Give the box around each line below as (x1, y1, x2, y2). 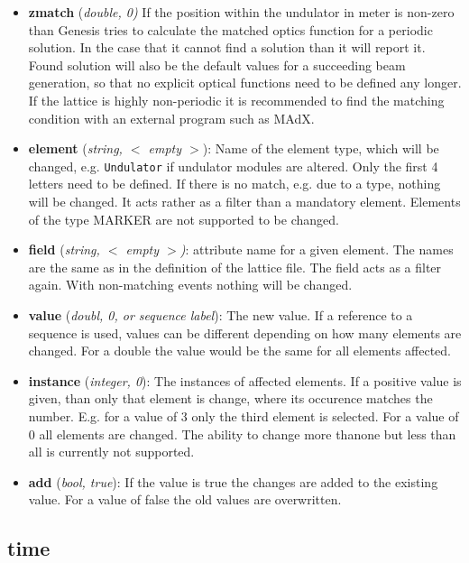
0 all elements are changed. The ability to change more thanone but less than (28, 424, 456, 443)
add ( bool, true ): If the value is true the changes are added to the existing (28, 472, 438, 491)
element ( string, (28, 139, 123, 158)
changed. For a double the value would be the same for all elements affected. (28, 341, 452, 360)
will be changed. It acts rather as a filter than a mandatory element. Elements (28, 192, 461, 210)
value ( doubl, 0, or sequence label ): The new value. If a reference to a (28, 305, 413, 324)
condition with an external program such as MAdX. (28, 108, 315, 127)
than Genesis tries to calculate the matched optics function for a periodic (28, 20, 433, 39)
